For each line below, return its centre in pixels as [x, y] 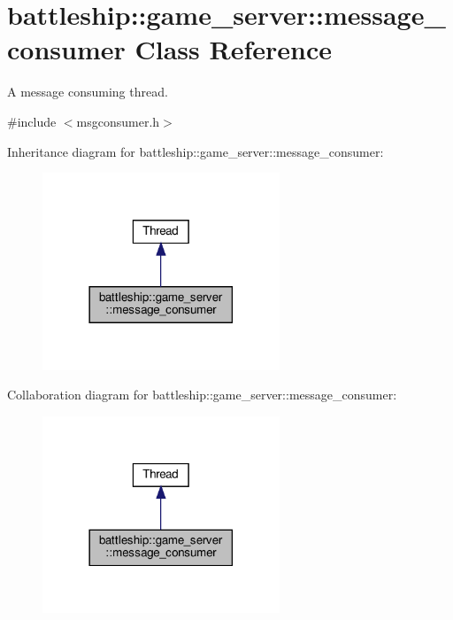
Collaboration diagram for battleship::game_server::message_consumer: [202, 395]
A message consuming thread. [88, 92]
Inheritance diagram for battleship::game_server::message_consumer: [196, 151]
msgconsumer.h [118, 121]
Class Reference [233, 49]
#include [32, 121]
